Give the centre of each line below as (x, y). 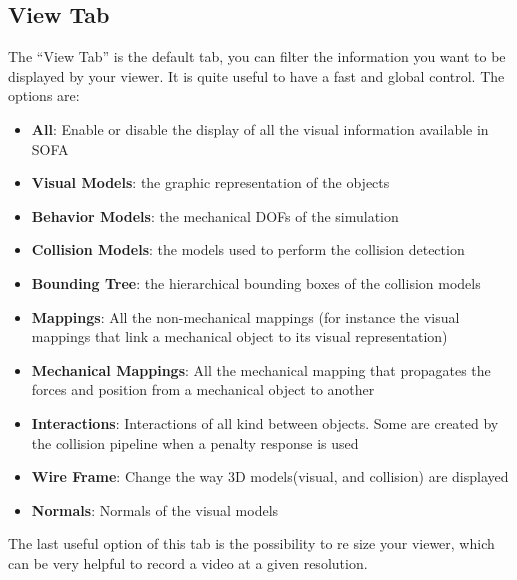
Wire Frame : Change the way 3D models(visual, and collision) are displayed (270, 476)
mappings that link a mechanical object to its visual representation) (239, 336)
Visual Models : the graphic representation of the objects (210, 182)
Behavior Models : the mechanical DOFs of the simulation (215, 215)
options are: (44, 95)
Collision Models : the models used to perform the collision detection (248, 249)
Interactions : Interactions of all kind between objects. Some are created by (265, 422)
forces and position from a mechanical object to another (203, 389)
